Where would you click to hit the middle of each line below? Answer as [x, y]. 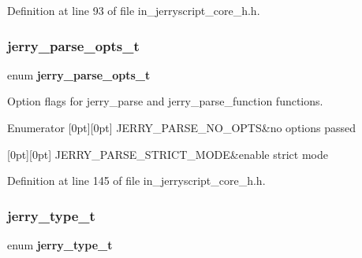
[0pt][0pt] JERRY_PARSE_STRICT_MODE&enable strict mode [168, 154]
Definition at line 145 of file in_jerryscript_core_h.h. [136, 181]
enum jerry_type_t [60, 245]
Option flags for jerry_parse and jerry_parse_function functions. [165, 101]
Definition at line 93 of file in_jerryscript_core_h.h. [134, 10]
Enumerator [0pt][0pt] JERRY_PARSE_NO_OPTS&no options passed [181, 127]
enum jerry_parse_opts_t [79, 74]
